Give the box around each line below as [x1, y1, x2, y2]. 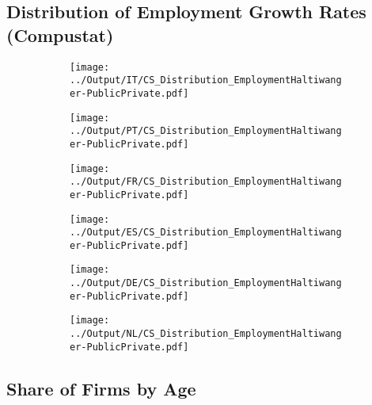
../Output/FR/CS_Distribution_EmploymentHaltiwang [70, 176, 342, 188]
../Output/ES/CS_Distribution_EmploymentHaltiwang [70, 227, 342, 239]
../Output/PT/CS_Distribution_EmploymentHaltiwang [70, 125, 342, 137]
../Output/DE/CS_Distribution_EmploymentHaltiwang [70, 277, 342, 289]
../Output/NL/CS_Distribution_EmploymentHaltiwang [70, 328, 342, 340]
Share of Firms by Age [6, 376, 196, 400]
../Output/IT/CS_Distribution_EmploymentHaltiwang [70, 75, 342, 86]
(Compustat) [6, 22, 114, 47]
